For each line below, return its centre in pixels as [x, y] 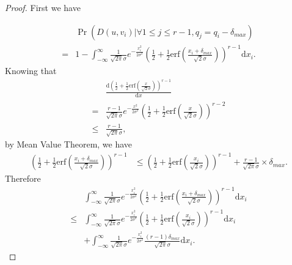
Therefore [23, 178]
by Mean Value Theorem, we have [69, 144]
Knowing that [31, 71]
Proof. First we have [43, 7]
